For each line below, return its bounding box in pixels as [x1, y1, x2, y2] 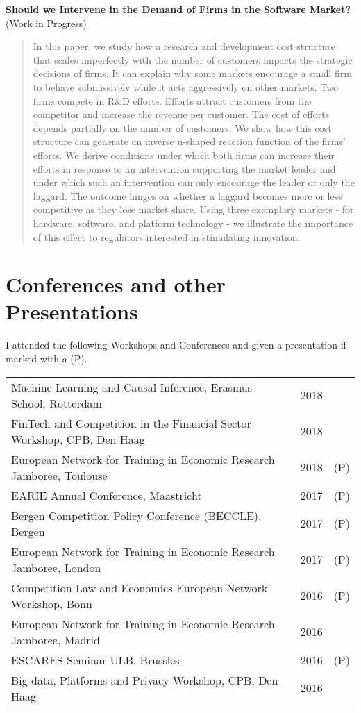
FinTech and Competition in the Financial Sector [11, 414, 251, 431]
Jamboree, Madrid [11, 631, 100, 648]
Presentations [6, 297, 138, 326]
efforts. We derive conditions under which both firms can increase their [33, 147, 335, 162]
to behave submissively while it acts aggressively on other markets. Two [33, 79, 339, 94]
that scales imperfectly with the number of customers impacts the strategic [33, 52, 353, 67]
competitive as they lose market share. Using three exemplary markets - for [33, 202, 354, 217]
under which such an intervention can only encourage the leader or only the [33, 175, 355, 190]
